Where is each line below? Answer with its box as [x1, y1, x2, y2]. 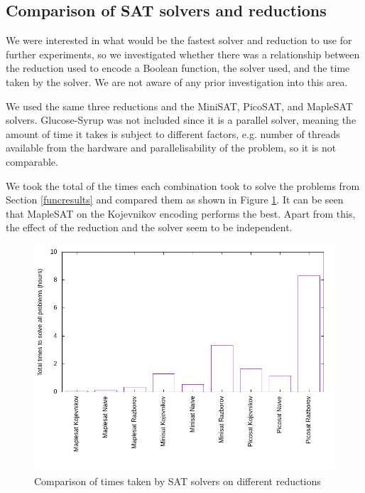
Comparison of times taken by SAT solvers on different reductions [34, 473, 321, 488]
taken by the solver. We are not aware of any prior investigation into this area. [6, 74, 348, 89]
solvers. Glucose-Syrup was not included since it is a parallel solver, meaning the [6, 112, 356, 127]
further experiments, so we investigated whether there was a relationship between [6, 46, 360, 61]
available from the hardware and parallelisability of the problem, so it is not [6, 140, 337, 155]
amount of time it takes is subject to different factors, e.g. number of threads [6, 126, 340, 141]
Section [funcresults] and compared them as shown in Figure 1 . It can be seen [6, 192, 344, 207]
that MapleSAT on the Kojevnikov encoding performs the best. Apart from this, [6, 206, 356, 221]
